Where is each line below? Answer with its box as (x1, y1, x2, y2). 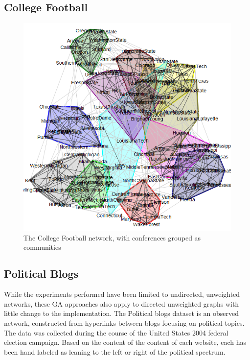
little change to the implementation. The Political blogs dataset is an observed (4, 308, 239, 318)
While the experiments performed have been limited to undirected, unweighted (4, 289, 240, 299)
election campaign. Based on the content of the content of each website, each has (4, 337, 247, 347)
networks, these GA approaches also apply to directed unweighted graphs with (4, 298, 239, 309)
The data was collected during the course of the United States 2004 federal (4, 327, 228, 337)
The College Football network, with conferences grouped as (23, 232, 201, 242)
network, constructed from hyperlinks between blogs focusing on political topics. (4, 317, 245, 328)
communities (23, 242, 61, 252)
